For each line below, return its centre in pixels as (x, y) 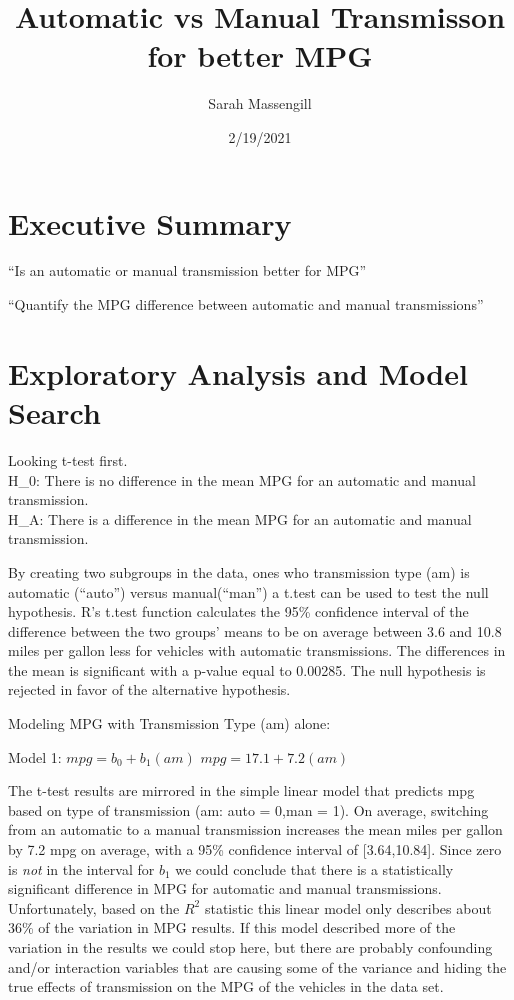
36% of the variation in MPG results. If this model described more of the (232, 927)
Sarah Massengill (260, 103)
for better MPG (260, 55)
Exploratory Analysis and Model (238, 372)
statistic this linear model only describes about (348, 907)
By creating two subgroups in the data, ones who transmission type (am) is (239, 571)
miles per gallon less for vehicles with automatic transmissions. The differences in (257, 650)
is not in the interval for (81, 868)
